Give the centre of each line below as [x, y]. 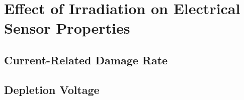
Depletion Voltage [52, 89]
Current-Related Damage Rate [86, 60]
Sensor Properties [67, 28]
